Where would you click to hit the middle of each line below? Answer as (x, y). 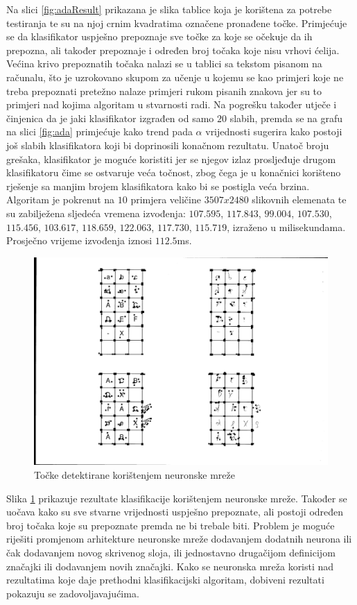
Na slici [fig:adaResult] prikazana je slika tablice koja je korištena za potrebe (169, 9)
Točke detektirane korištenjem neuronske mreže (134, 475)
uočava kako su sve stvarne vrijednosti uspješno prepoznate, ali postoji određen (175, 512)
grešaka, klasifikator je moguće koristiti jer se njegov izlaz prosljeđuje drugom (171, 159)
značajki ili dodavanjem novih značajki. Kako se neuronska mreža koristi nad (170, 566)
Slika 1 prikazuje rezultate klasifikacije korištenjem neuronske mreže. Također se (177, 498)
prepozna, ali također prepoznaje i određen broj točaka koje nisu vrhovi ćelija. (173, 50)
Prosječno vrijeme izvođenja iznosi (79, 240)
